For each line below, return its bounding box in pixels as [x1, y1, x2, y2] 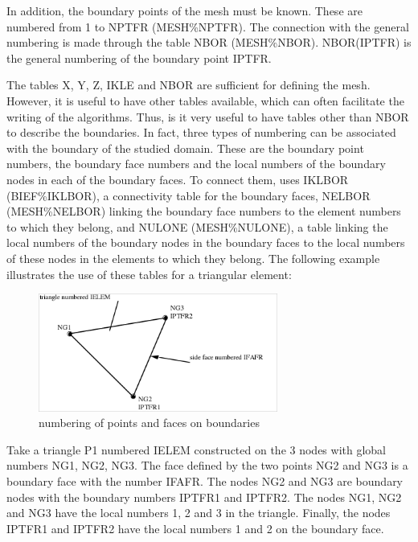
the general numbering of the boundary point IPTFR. [6, 49, 272, 66]
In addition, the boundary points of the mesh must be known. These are [6, 2, 363, 18]
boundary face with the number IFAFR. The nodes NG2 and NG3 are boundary [6, 473, 404, 490]
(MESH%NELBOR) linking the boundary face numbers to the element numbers [6, 203, 401, 220]
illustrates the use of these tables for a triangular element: [6, 265, 292, 282]
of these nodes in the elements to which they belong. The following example [6, 249, 380, 266]
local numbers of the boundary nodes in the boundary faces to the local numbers [6, 234, 405, 251]
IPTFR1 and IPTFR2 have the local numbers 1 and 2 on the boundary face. [6, 519, 384, 536]
